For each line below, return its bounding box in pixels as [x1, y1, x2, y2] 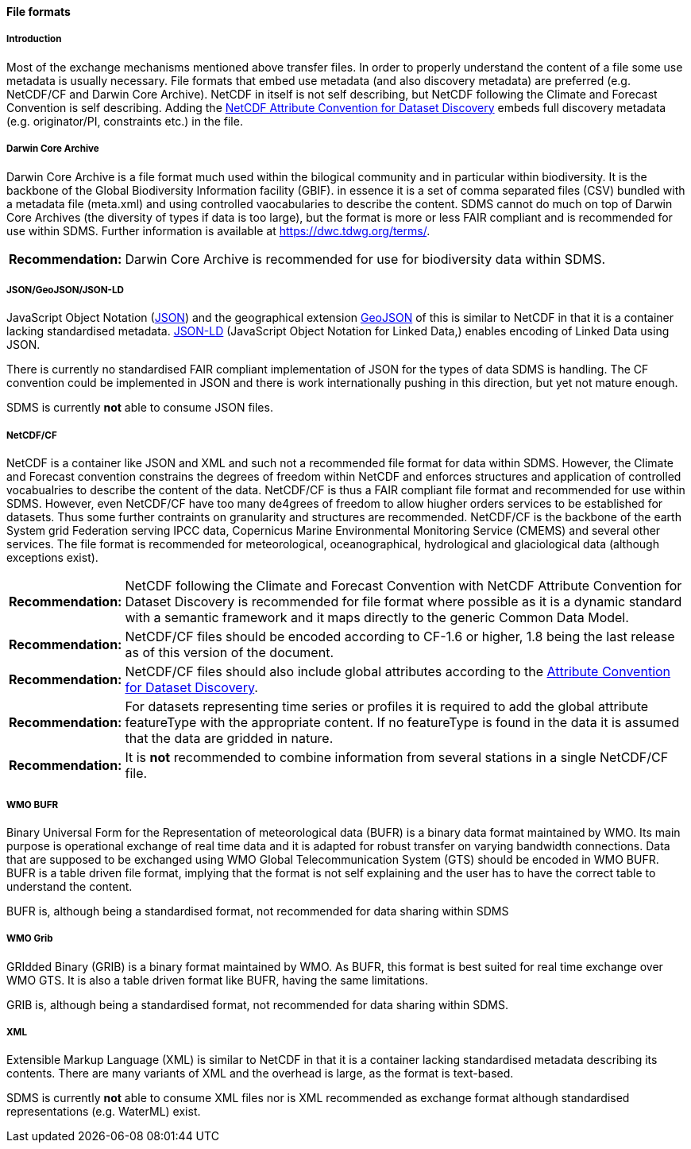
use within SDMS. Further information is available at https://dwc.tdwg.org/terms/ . [6, 223, 430, 238]
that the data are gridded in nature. [125, 730, 334, 747]
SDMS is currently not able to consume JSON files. [6, 400, 273, 415]
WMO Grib [6, 933, 53, 945]
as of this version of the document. [125, 644, 334, 661]
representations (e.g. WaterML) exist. [6, 1105, 201, 1119]
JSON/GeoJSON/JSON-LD [6, 284, 124, 296]
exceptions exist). [6, 551, 98, 565]
